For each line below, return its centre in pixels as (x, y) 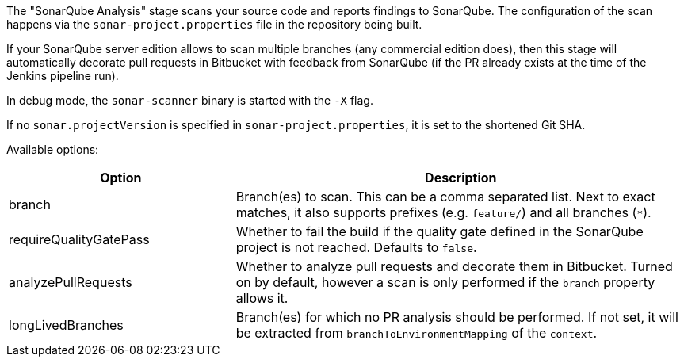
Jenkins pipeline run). (63, 76)
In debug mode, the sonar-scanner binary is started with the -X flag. (190, 100)
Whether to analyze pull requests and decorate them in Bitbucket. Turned (454, 266)
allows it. (262, 298)
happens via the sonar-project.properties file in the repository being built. (214, 24)
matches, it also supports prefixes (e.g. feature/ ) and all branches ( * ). (443, 212)
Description (461, 178)
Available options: (53, 149)
